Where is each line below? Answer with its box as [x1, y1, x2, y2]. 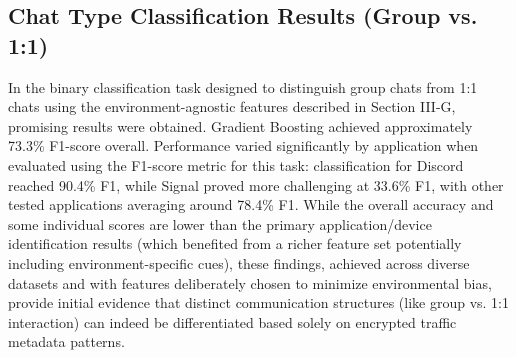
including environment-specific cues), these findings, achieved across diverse [8, 252, 470, 273]
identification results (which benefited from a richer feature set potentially [8, 233, 462, 254]
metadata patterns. [8, 331, 125, 352]
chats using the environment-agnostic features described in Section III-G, [8, 96, 456, 117]
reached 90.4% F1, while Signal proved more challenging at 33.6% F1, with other [8, 174, 504, 195]
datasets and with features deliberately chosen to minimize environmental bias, [8, 272, 492, 293]
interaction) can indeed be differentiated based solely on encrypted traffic [8, 311, 457, 332]
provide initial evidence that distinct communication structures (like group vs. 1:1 [8, 292, 509, 313]
